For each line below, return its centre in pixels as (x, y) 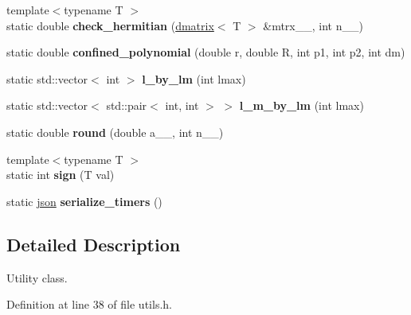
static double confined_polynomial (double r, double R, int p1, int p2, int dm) (206, 52)
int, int (182, 105)
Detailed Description (94, 244)
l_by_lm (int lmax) (194, 78)
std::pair (127, 105)
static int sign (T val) (61, 175)
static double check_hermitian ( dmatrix (110, 25)
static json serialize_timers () (84, 201)
